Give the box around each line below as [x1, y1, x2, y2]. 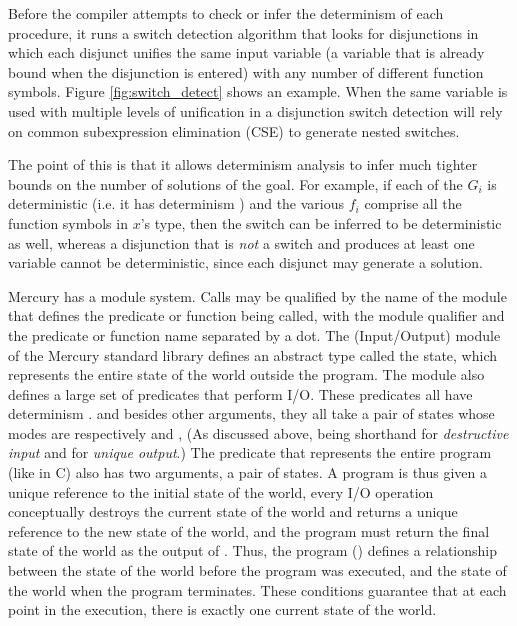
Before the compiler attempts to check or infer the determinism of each [8, 3, 444, 23]
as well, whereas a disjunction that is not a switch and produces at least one [8, 232, 475, 253]
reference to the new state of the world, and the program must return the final [8, 520, 490, 541]
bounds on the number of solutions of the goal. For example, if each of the [8, 173, 463, 194]
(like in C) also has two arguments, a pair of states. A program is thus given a [8, 462, 487, 483]
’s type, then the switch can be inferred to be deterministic [140, 212, 502, 233]
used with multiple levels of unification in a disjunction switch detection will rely [8, 100, 503, 121]
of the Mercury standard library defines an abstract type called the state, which [8, 344, 498, 365]
